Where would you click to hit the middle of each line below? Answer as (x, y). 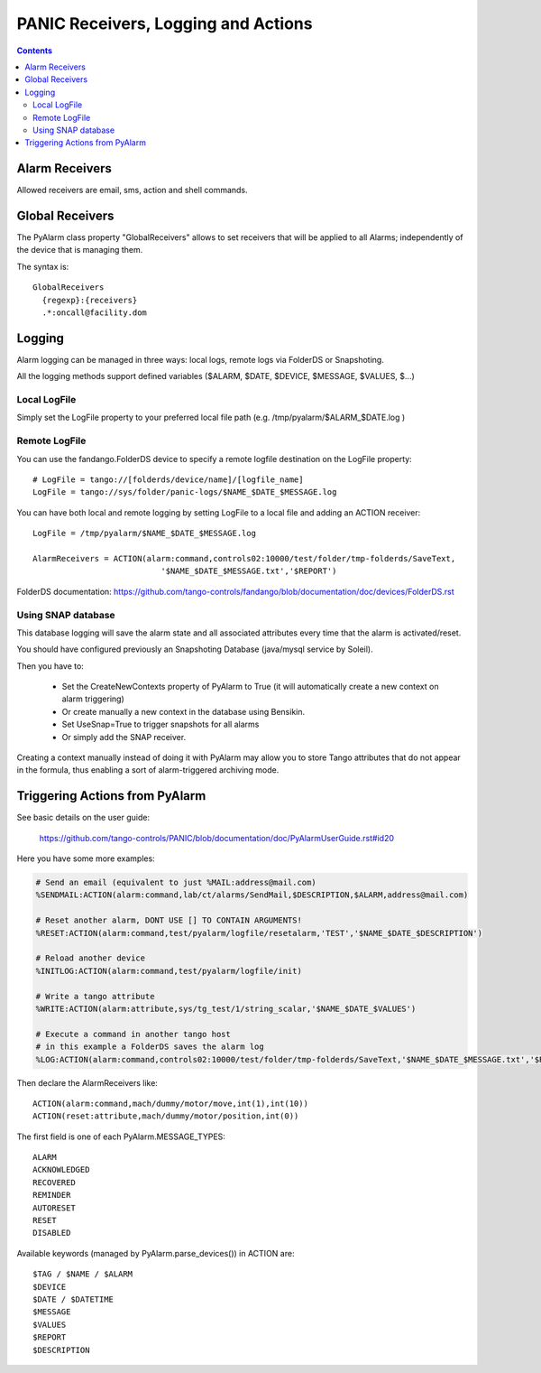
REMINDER (52, 1195)
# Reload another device (91, 958)
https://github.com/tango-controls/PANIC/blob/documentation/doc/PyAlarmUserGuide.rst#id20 (216, 838)
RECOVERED (54, 1182)
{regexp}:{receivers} (90, 300)
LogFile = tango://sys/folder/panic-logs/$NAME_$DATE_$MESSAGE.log (185, 492)
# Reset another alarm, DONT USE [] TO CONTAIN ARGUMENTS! (169, 920)
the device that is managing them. (80, 250)
